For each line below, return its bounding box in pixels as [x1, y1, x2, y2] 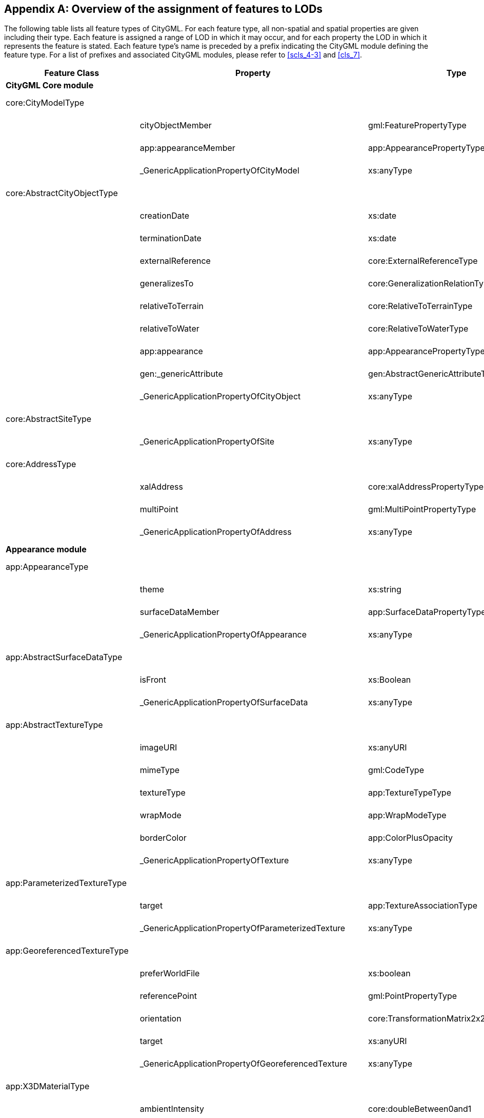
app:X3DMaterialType [6, 1081, 90, 1092]
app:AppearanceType [6, 562, 89, 572]
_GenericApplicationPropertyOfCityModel [139, 165, 299, 176]
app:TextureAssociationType [368, 900, 478, 911]
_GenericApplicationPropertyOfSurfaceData [139, 697, 308, 708]
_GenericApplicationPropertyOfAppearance [139, 629, 307, 640]
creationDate [139, 210, 190, 221]
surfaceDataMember [139, 607, 219, 618]
